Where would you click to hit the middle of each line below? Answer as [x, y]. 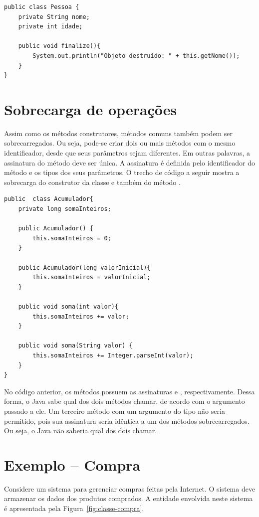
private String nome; [54, 17]
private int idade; [50, 27]
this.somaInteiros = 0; [72, 238]
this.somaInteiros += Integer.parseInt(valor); [113, 355]
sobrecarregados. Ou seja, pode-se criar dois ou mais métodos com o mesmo [120, 143]
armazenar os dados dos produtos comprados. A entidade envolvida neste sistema [129, 498]
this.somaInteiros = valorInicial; [92, 277]
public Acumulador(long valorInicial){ [84, 267]
